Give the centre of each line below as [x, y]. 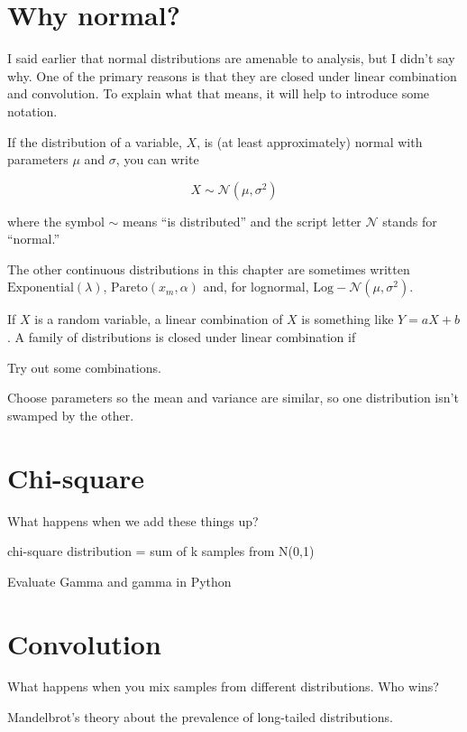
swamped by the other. [71, 415]
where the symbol [56, 221]
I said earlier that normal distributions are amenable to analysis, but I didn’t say [231, 58]
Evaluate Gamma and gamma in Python [119, 581]
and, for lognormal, [256, 287]
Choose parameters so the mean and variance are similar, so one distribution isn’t [233, 398]
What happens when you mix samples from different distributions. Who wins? [223, 686]
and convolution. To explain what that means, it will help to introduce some [219, 93]
